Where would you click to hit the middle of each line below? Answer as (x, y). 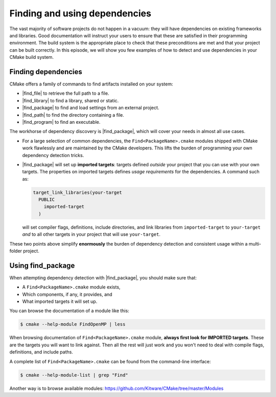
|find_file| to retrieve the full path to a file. (66, 93)
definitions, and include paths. (41, 352)
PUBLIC (47, 200)
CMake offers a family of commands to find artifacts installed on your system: (91, 84)
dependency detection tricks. (53, 155)
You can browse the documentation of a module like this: (70, 311)
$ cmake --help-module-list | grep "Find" (74, 375)
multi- (255, 244)
